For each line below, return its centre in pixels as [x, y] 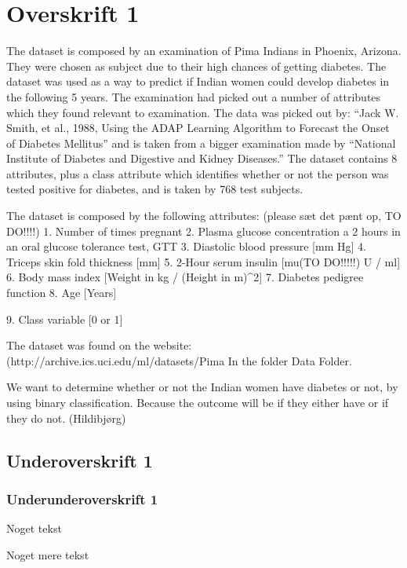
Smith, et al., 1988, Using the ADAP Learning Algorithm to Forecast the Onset [198, 128]
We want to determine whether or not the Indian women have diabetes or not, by [202, 387]
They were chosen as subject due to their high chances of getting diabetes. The [196, 66]
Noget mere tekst [48, 554]
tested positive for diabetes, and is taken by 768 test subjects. [155, 189]
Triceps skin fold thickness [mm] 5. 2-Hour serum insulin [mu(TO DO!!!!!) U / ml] [203, 261]
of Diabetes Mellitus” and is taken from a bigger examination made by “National [201, 143]
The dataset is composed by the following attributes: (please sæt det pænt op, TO [204, 216]
